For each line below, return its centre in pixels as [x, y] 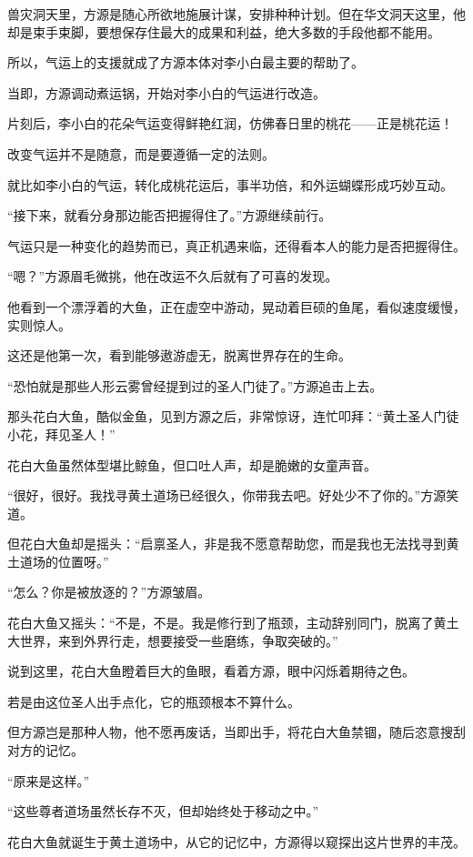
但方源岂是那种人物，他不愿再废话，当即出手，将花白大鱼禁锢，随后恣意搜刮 [236, 732]
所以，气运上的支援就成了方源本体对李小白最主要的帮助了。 [186, 62]
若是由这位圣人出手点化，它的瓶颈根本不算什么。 [154, 701]
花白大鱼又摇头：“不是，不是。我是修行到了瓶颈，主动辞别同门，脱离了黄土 [233, 623]
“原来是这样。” [49, 780]
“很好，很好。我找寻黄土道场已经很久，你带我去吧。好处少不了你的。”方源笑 [233, 495]
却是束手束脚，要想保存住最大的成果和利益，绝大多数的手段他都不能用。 [224, 31]
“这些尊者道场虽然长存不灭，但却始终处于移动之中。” [163, 811]
